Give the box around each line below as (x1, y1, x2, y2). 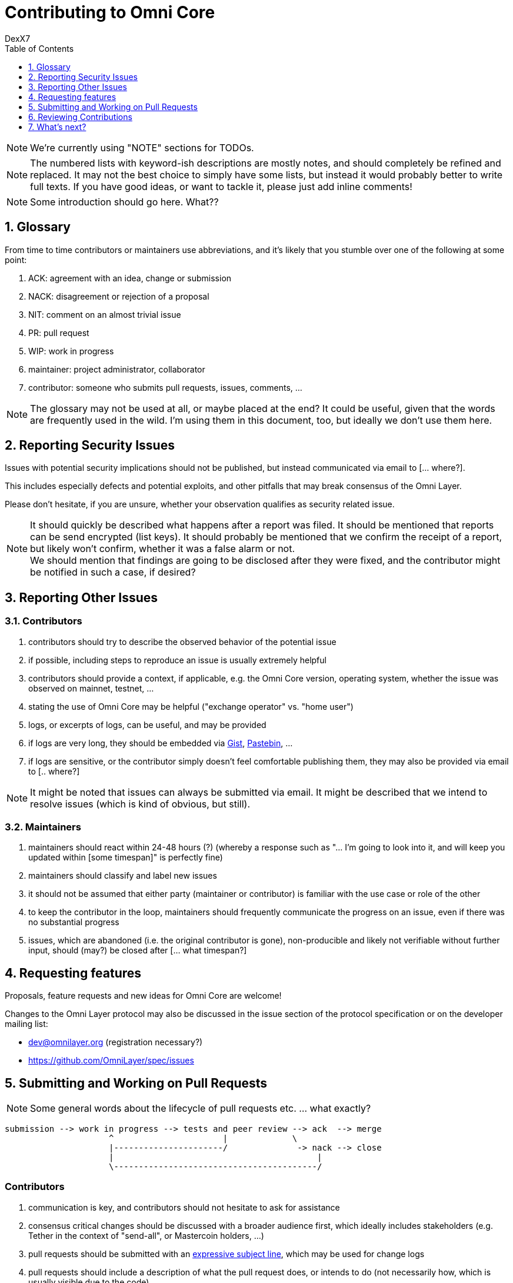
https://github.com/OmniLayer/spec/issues (28, 1055, 194, 1066)
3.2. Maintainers (5, 821, 81, 833)
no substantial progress (28, 917, 119, 928)
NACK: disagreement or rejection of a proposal (28, 291, 209, 301)
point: (5, 254, 27, 265)
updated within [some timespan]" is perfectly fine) (28, 852, 223, 863)
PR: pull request (28, 327, 89, 338)
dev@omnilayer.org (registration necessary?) (28, 1037, 203, 1048)
